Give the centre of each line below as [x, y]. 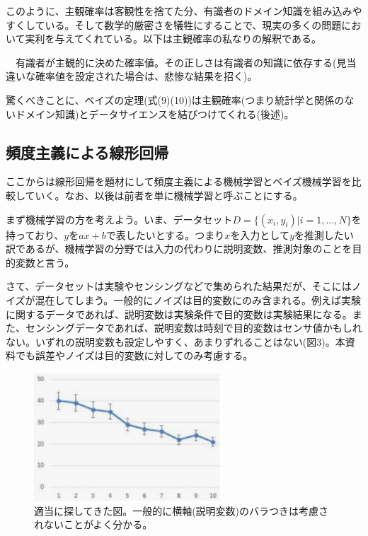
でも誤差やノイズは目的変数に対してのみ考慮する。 [134, 355]
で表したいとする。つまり [165, 234]
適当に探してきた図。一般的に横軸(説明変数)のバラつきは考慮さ [182, 510]
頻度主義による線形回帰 [87, 152]
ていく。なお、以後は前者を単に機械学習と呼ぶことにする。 [164, 195]
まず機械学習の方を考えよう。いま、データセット [119, 219]
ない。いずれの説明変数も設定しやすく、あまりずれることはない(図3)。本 [176, 341]
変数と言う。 [45, 262]
